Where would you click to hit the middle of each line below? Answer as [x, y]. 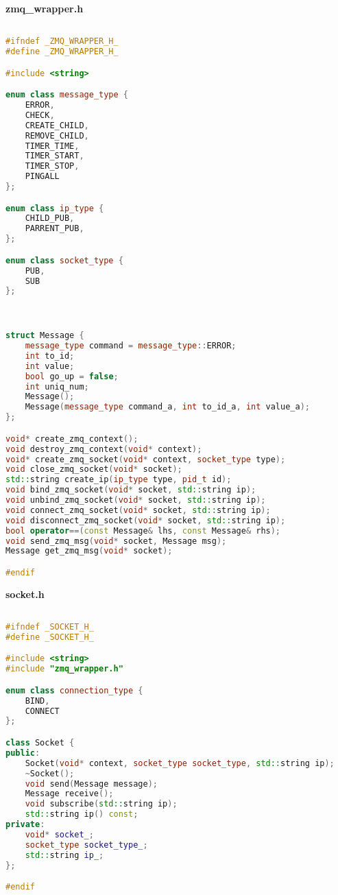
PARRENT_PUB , [55, 229]
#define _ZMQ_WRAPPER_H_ [62, 52]
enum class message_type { [67, 95]
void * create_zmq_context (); [72, 439]
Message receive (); [69, 794]
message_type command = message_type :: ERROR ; [131, 346]
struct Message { [45, 336]
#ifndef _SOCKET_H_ [50, 627]
